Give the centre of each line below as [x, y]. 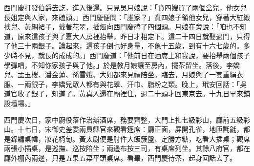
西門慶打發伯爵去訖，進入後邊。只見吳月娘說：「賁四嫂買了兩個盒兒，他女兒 [125, 7]
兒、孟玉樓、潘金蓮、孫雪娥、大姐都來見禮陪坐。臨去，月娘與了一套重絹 [120, 74]
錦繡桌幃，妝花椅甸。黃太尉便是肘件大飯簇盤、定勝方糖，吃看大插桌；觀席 [130, 138]
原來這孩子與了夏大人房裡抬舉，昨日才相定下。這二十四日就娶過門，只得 [134, 36]
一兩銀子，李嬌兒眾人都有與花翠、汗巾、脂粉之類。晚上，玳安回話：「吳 [132, 84]
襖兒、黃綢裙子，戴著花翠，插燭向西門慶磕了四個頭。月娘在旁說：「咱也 [118, 27]
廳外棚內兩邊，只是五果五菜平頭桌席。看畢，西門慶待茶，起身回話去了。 [120, 157]
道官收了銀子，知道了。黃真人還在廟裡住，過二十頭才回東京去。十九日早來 [124, 93]
